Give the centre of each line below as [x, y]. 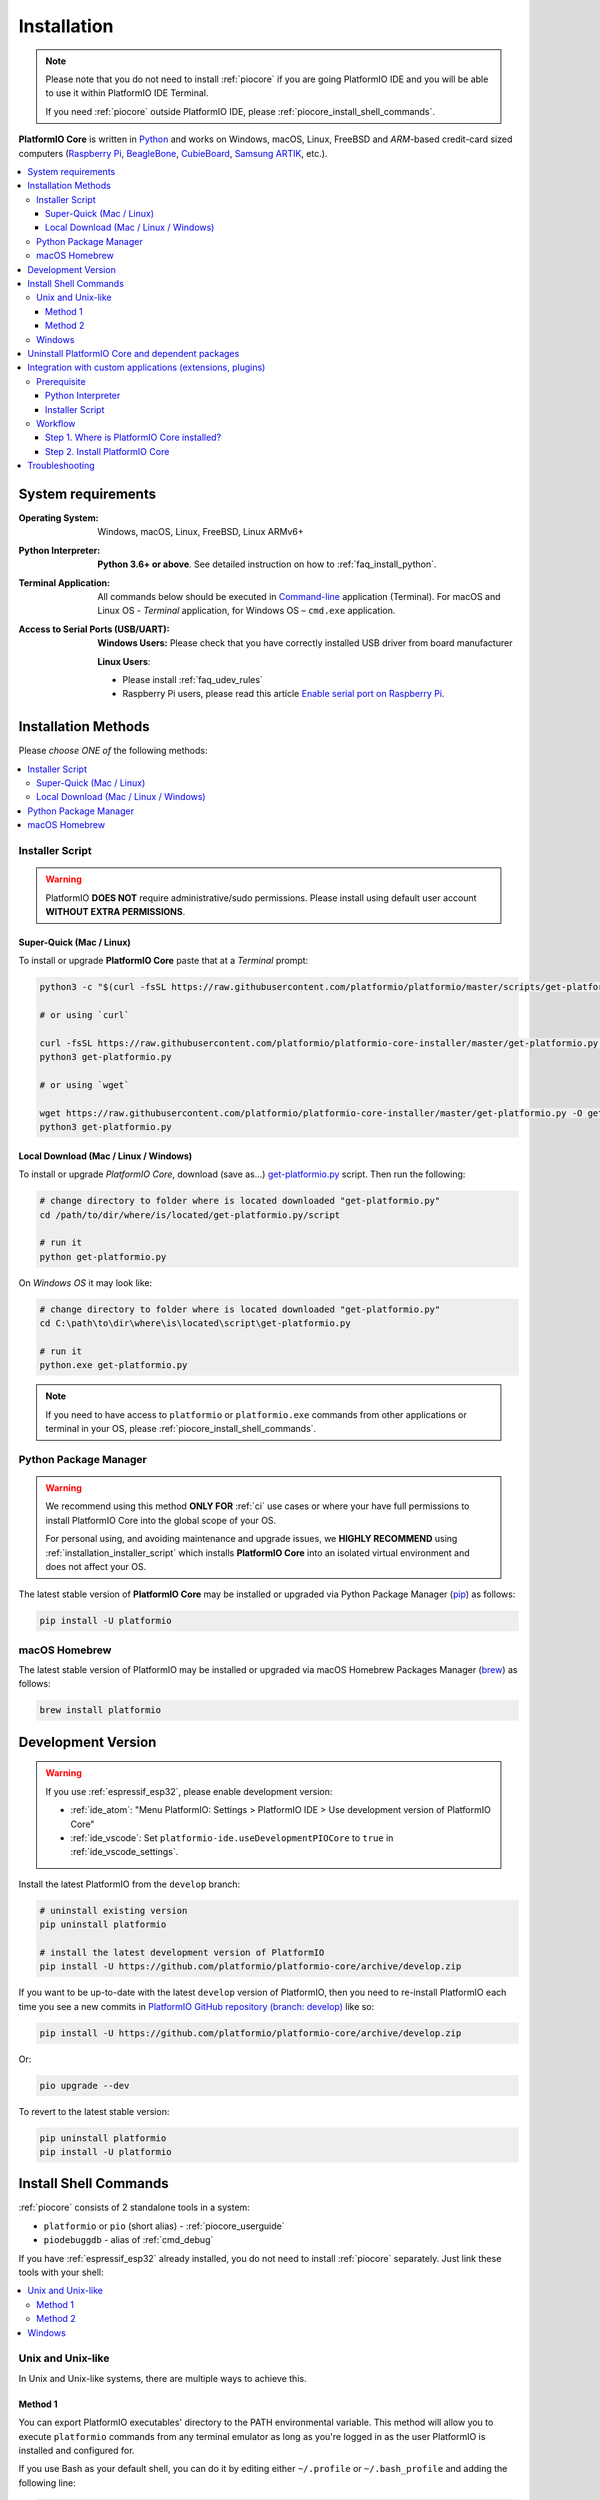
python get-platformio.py [103, 1256]
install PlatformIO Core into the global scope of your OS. [161, 1520]
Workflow [56, 423]
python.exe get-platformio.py [113, 1365]
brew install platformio [100, 1710]
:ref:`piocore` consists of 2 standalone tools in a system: [134, 2207]
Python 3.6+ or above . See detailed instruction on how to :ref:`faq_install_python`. [267, 564]
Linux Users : [124, 661]
